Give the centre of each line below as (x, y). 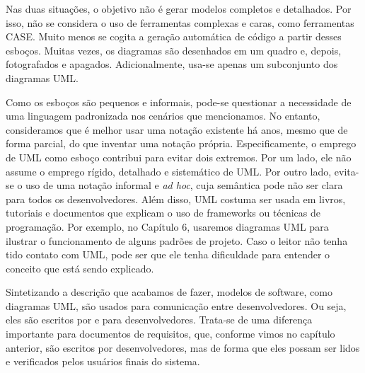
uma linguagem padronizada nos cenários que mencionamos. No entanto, (163, 116)
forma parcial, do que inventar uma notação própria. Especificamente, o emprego (181, 143)
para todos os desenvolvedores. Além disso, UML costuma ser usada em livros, (176, 199)
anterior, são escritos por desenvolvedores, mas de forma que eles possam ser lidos (183, 347)
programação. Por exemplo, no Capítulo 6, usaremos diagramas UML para (167, 226)
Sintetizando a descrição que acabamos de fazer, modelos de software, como (169, 292)
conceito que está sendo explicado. (80, 268)
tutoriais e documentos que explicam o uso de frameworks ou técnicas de (163, 213)
